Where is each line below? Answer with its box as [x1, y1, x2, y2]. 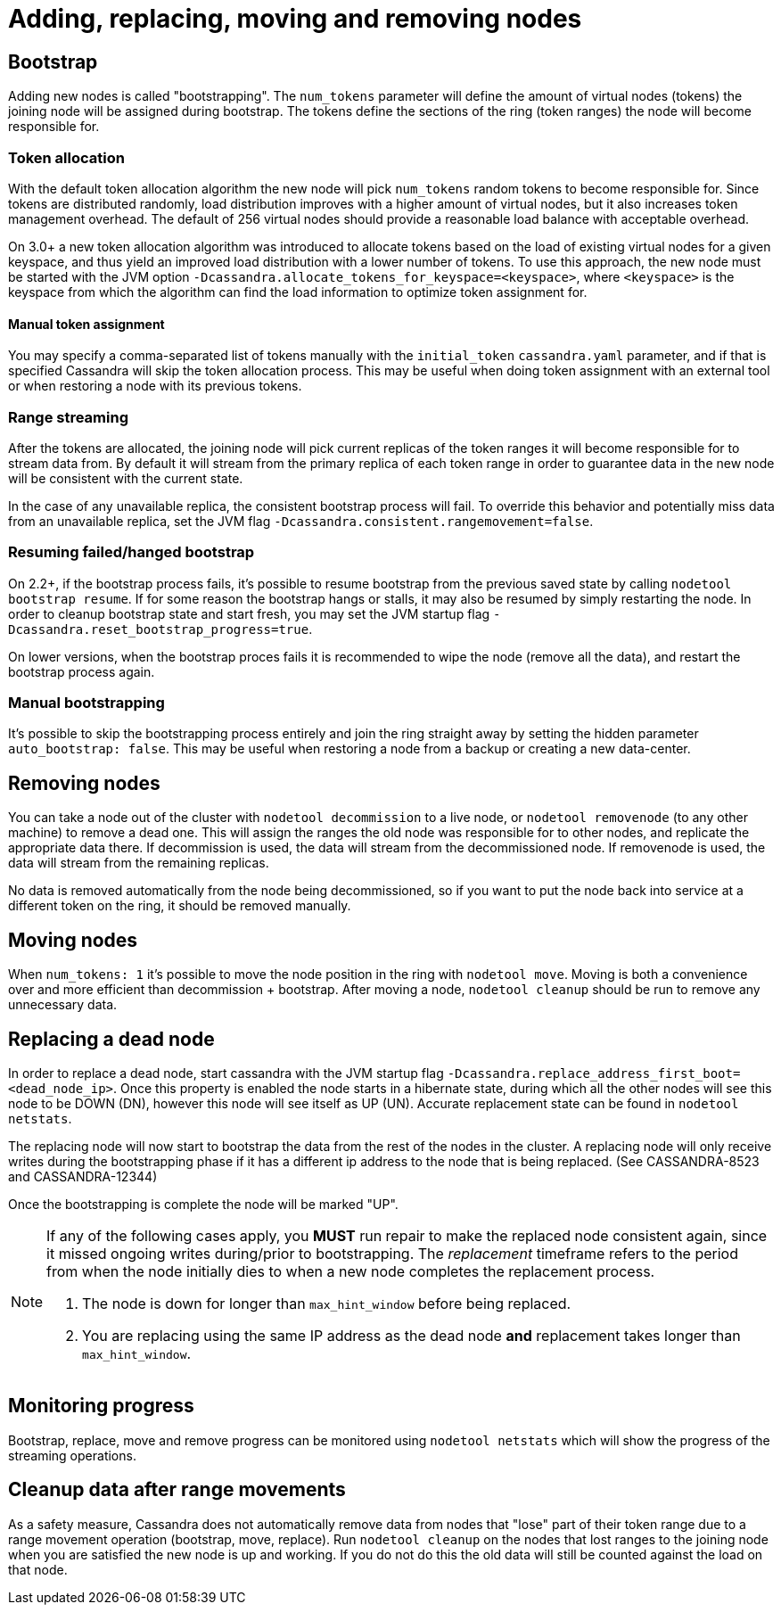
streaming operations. [8, 1447, 136, 1463]
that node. [8, 1561, 68, 1577]
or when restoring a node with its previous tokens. [8, 378, 302, 394]
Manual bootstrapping [8, 694, 165, 712]
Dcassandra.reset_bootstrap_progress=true [8, 621, 309, 637]
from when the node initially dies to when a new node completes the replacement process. [46, 1262, 655, 1280]
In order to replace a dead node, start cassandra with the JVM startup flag [8, 1065, 444, 1081]
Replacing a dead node [8, 1027, 215, 1050]
